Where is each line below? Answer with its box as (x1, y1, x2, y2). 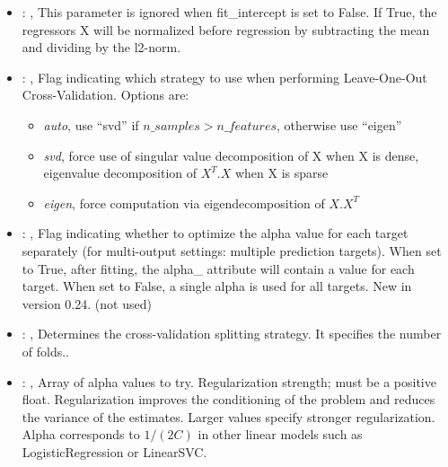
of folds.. (22, 341, 70, 360)
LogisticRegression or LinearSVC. (22, 442, 207, 461)
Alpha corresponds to (22, 425, 140, 444)
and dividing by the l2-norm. (22, 38, 181, 57)
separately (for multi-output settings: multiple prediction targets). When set (22, 241, 442, 260)
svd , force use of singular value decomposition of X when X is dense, (43, 145, 419, 164)
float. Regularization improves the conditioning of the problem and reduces (22, 390, 435, 409)
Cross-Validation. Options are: (22, 85, 189, 104)
